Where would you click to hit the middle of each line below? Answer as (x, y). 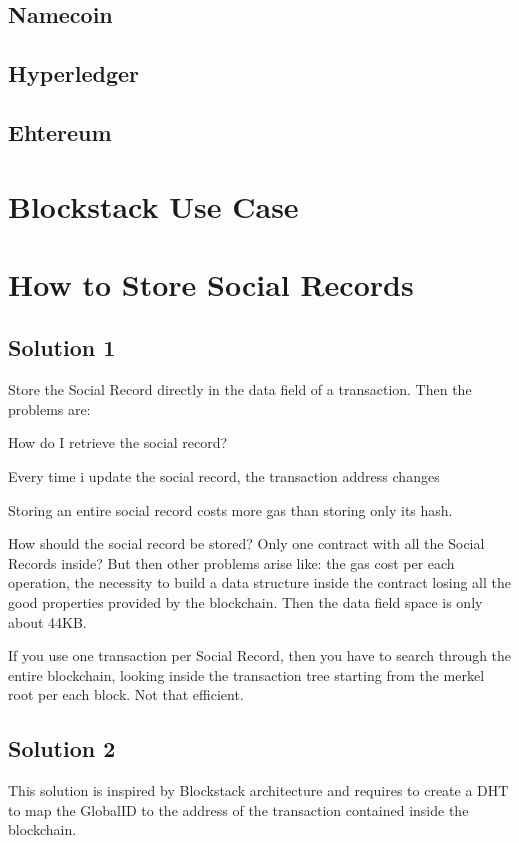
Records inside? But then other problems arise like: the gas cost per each (231, 562)
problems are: (49, 408)
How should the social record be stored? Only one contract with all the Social (246, 543)
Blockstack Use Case (153, 205)
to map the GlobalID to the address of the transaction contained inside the (238, 809)
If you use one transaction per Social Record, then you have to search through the (260, 655)
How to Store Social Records (211, 283)
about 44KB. (47, 621)
